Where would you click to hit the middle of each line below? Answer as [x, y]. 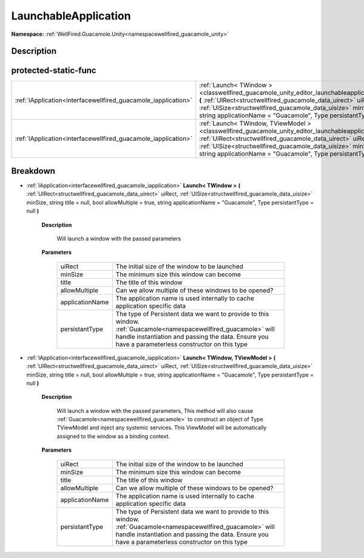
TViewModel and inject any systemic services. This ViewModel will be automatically [162, 427]
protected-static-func [54, 71]
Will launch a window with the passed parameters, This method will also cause [155, 410]
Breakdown [33, 171]
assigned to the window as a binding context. [113, 436]
